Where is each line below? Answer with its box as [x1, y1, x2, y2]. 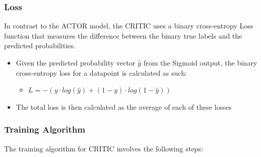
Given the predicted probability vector [16, 57, 135, 68]
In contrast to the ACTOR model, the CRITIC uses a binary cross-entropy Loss [4, 20, 253, 31]
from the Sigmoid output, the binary [143, 57, 257, 68]
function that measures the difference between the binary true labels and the [4, 30, 242, 41]
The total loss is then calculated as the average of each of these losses [16, 101, 232, 112]
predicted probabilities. [4, 40, 76, 51]
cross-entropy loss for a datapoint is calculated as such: [16, 67, 187, 78]
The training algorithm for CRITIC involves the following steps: [4, 143, 203, 153]
